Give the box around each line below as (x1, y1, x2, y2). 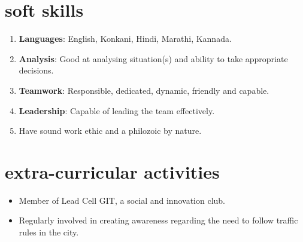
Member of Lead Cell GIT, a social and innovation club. (19, 194, 225, 206)
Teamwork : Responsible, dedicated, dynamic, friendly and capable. (19, 84, 269, 96)
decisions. (19, 64, 54, 76)
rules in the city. (19, 226, 79, 238)
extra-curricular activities (5, 159, 220, 183)
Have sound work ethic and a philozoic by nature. (19, 124, 202, 137)
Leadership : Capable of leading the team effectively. (19, 104, 215, 117)
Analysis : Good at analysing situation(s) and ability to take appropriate (19, 52, 288, 65)
